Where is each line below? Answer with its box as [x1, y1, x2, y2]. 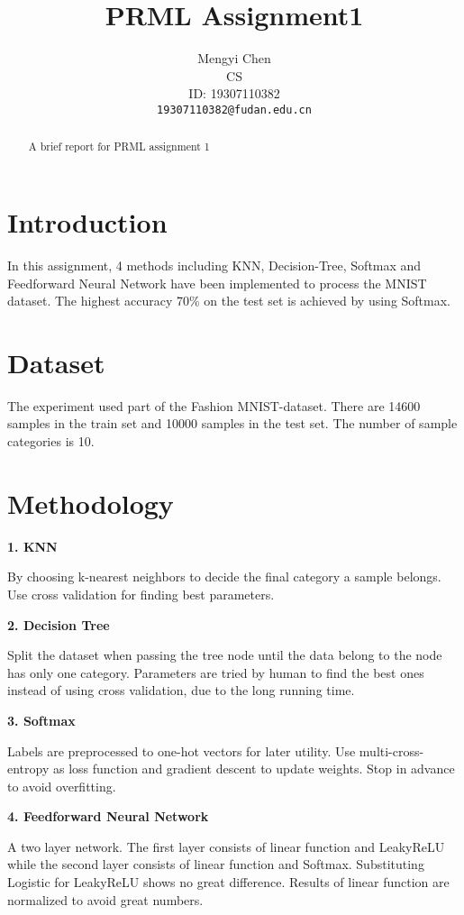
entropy [7, 759, 50, 778]
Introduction [7, 204, 168, 241]
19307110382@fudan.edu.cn [157, 103, 312, 116]
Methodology [7, 484, 174, 521]
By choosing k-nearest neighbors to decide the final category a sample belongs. [7, 567, 441, 586]
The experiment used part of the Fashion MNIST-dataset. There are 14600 [7, 396, 421, 415]
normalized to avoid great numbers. [7, 890, 204, 909]
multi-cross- [359, 741, 424, 760]
